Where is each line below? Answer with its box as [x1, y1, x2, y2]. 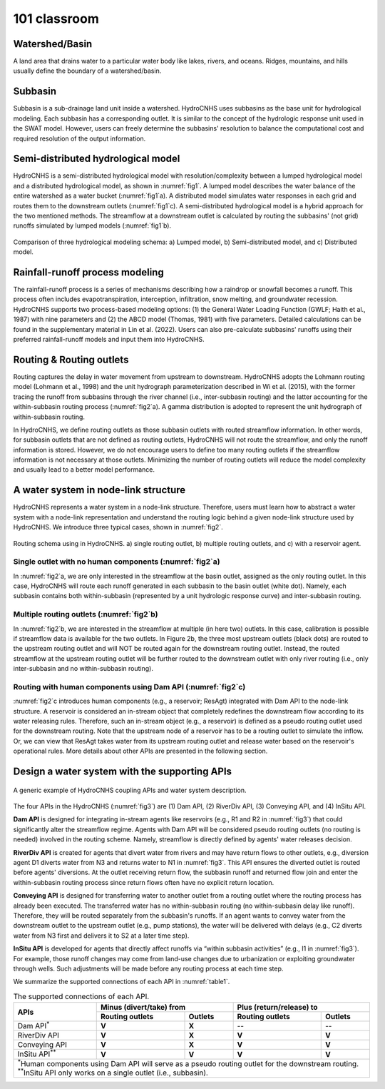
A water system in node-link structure [13, 484, 186, 496]
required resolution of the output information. [13, 134, 146, 143]
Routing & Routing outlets [13, 353, 129, 365]
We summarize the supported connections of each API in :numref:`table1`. [13, 978, 230, 986]
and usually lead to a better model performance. [13, 465, 155, 474]
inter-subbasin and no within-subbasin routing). [13, 664, 153, 673]
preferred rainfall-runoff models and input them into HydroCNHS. [13, 335, 205, 344]
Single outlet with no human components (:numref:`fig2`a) [13, 557, 220, 567]
